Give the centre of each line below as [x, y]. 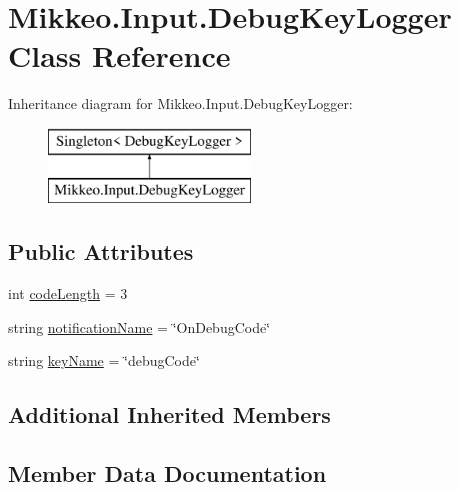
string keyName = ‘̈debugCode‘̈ [104, 360]
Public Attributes [101, 251]
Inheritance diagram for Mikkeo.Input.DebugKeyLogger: [180, 103]
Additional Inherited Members [169, 414]
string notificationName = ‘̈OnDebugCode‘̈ [139, 326]
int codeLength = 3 [68, 293]
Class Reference [119, 55]
